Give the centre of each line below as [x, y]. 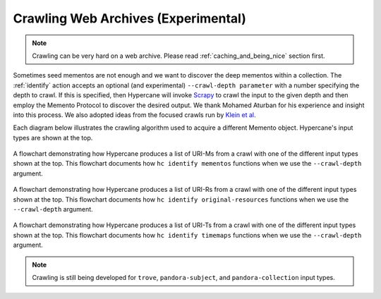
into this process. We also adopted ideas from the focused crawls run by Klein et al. [135, 115]
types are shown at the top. [53, 138]
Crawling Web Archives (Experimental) [129, 18]
